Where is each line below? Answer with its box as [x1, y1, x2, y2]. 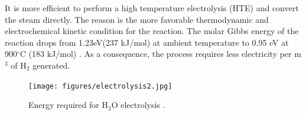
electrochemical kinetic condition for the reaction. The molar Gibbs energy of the [5, 25, 299, 37]
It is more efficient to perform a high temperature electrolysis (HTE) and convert [5, 2, 299, 13]
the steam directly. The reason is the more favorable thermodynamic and [5, 13, 269, 25]
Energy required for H [28, 99, 108, 111]
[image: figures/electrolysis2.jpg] [28, 82, 172, 90]
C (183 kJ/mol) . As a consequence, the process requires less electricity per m [19, 48, 301, 60]
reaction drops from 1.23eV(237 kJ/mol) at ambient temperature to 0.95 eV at [5, 36, 289, 48]
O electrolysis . [111, 99, 165, 111]
